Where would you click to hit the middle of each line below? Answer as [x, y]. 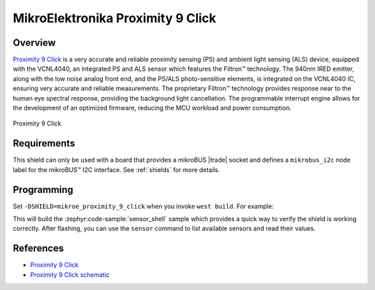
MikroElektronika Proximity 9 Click [115, 18]
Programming [43, 190]
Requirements [44, 143]
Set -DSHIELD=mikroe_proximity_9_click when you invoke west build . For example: [143, 206]
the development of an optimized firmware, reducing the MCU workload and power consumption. [152, 108]
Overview [34, 43]
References [38, 249]
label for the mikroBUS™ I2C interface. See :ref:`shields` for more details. [116, 169]
